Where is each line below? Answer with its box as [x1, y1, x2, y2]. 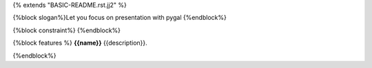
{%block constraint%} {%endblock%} [12, 26, 121, 34]
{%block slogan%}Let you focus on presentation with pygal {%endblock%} [12, 14, 227, 22]
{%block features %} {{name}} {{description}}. [12, 38, 147, 47]
